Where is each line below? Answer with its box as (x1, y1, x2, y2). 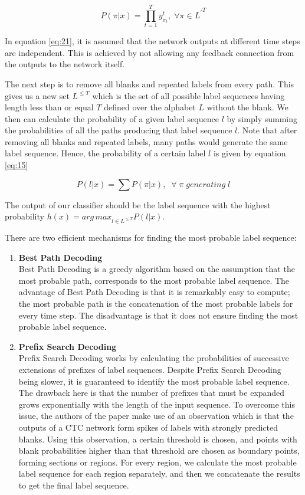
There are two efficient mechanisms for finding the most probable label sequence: (5, 231, 297, 244)
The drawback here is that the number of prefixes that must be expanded (18, 386, 285, 399)
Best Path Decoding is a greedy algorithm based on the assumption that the (18, 263, 295, 275)
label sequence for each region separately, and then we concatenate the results (18, 467, 300, 480)
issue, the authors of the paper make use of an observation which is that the (18, 409, 294, 422)
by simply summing (227, 112, 298, 124)
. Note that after (237, 124, 297, 136)
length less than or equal (5, 101, 94, 113)
